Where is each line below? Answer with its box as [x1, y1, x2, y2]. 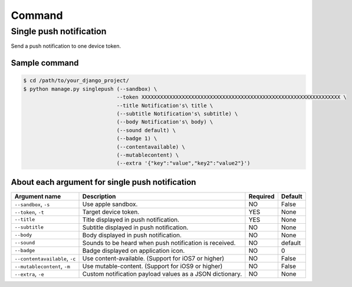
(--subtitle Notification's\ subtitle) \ [116, 110, 238, 117]
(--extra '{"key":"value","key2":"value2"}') [116, 160, 251, 167]
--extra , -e [14, 269, 44, 278]
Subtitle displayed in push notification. [82, 223, 189, 231]
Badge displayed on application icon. [82, 246, 185, 255]
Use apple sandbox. [82, 200, 138, 208]
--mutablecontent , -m [14, 262, 70, 270]
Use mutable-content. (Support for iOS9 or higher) [82, 262, 223, 270]
